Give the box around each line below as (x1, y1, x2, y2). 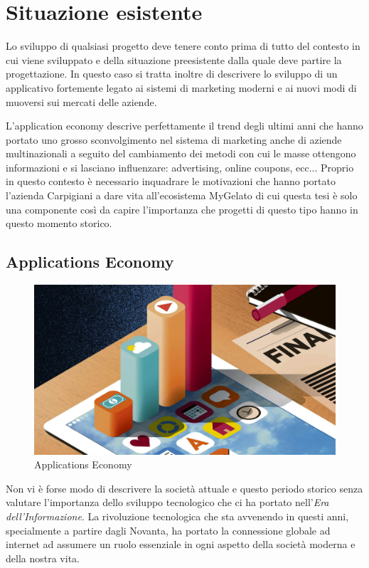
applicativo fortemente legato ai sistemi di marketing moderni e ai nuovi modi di (6, 80, 357, 95)
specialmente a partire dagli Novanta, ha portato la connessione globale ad (6, 522, 331, 537)
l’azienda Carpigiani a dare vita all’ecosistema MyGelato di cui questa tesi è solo (6, 188, 358, 203)
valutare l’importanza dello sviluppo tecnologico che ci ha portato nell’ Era (6, 495, 329, 510)
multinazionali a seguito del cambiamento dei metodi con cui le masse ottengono (6, 146, 356, 161)
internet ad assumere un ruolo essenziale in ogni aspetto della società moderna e (6, 537, 355, 552)
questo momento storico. (6, 216, 112, 231)
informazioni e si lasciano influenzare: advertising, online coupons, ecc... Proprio (6, 159, 354, 174)
